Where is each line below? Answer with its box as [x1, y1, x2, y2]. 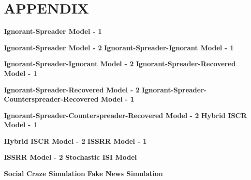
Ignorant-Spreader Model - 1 [4, 26, 102, 36]
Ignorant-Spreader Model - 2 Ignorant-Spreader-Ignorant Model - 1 [4, 42, 234, 52]
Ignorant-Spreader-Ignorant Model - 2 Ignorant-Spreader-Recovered [4, 59, 236, 69]
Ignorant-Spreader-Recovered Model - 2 [4, 84, 140, 94]
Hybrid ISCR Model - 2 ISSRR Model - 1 [4, 135, 147, 146]
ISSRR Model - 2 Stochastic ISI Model [4, 152, 137, 162]
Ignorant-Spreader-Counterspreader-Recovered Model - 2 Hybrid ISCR [4, 110, 247, 120]
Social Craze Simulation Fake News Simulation [4, 168, 163, 179]
